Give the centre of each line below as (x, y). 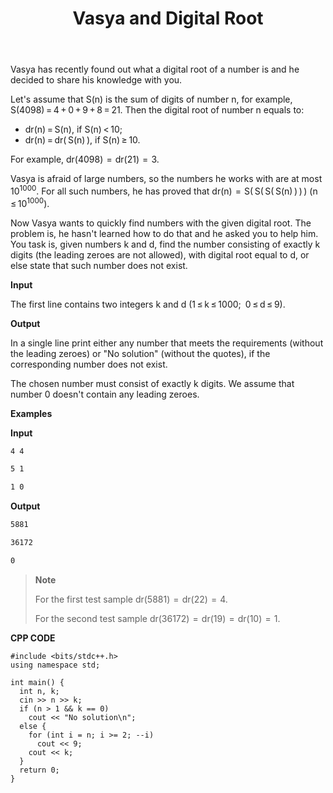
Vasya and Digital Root (168, 18)
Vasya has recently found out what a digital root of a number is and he (155, 69)
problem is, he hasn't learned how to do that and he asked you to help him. (164, 233)
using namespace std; (55, 665)
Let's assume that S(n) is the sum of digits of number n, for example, (151, 99)
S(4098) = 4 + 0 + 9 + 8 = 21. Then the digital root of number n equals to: (157, 110)
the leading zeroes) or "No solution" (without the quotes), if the (140, 353)
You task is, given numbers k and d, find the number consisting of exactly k (165, 244)
